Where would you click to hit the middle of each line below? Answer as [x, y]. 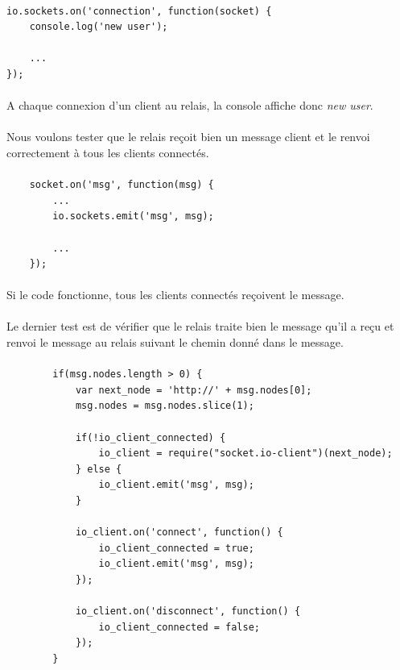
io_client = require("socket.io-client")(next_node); [245, 454]
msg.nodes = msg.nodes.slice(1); [165, 406]
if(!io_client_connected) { [151, 437]
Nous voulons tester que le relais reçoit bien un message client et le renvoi [188, 137]
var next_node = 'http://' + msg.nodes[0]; [194, 390]
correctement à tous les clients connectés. [108, 152]
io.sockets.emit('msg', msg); [133, 216]
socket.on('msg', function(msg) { [122, 185]
